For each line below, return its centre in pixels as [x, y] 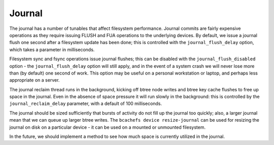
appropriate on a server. [35, 80]
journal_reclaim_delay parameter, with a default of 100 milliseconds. [86, 103]
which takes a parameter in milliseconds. [52, 49]
